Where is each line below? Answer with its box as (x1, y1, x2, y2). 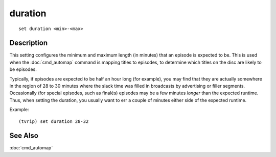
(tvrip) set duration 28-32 (18, 118, 89, 124)
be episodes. (9, 66, 37, 72)
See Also (9, 132, 38, 140)
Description (9, 39, 48, 47)
